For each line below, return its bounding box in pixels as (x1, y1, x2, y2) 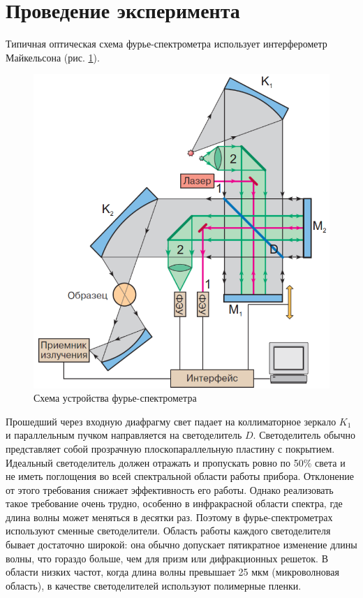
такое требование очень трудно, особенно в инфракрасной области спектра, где (6, 496, 343, 511)
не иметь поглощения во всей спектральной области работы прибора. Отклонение (6, 469, 354, 483)
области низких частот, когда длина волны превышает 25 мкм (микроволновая (6, 564, 339, 579)
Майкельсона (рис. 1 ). (6, 50, 100, 64)
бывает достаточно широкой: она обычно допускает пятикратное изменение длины (6, 537, 357, 552)
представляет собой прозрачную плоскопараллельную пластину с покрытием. (6, 441, 335, 455)
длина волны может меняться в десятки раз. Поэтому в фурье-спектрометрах (6, 509, 333, 524)
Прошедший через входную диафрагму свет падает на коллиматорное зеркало (6, 414, 336, 428)
